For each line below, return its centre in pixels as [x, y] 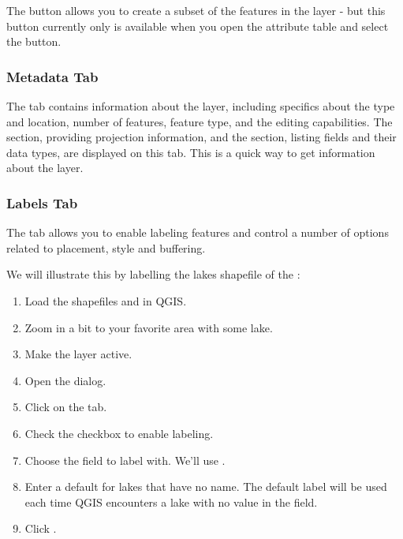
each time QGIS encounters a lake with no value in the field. [171, 502]
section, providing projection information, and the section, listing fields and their [201, 137]
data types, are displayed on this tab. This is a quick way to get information [191, 152]
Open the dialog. [65, 380]
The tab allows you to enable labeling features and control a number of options [198, 232]
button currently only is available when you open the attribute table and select [198, 26]
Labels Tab [42, 202]
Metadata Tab [52, 76]
